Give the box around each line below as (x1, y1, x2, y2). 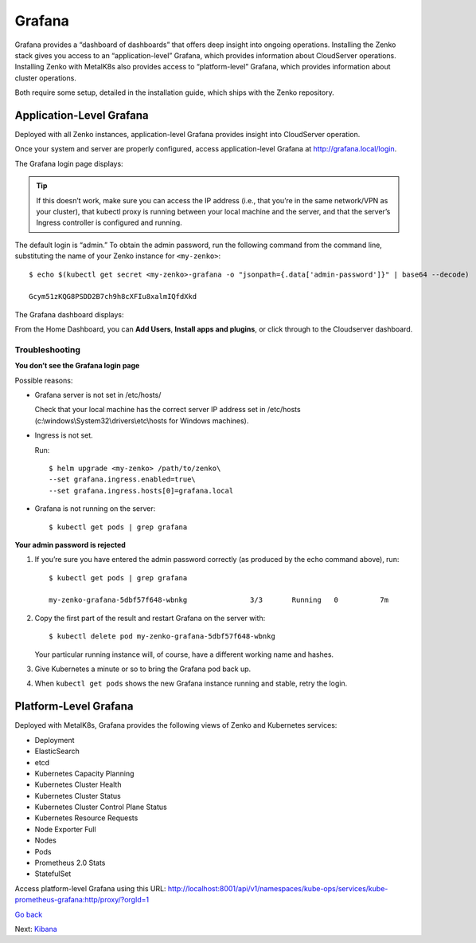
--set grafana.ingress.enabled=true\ (49, 475, 197, 484)
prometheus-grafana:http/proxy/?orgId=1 (14, 895, 150, 905)
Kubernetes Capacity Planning (34, 768, 135, 778)
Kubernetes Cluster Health (34, 780, 122, 789)
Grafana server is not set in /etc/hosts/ (34, 391, 162, 400)
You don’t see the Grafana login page (14, 361, 140, 371)
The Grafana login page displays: (14, 159, 123, 168)
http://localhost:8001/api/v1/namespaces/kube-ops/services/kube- (167, 883, 388, 893)
